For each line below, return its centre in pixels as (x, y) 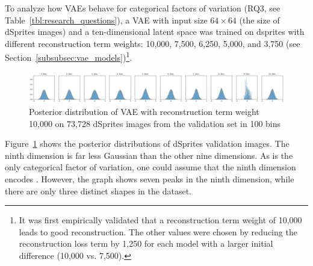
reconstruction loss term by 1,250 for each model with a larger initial (146, 243)
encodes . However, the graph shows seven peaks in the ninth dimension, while (150, 178)
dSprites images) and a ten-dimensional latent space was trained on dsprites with (155, 32)
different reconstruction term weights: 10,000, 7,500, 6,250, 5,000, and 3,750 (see (153, 43)
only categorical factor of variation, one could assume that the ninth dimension (150, 167)
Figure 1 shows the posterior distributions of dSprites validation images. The (147, 144)
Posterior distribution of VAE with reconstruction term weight (144, 111)
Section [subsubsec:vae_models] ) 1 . (69, 57)
